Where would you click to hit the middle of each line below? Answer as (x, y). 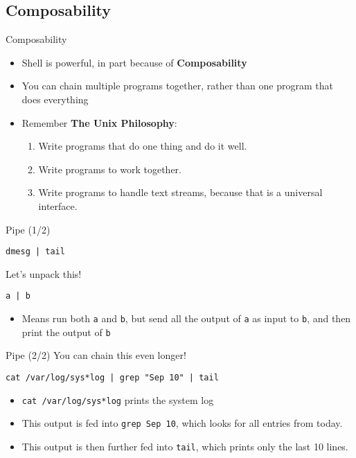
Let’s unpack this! (44, 273)
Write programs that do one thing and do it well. (143, 146)
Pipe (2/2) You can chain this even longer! (96, 355)
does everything (55, 99)
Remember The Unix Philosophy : (99, 122)
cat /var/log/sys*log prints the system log (118, 399)
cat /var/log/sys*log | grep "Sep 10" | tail (112, 377)
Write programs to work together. (110, 169)
